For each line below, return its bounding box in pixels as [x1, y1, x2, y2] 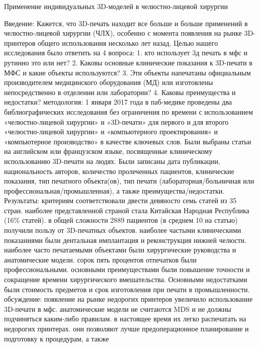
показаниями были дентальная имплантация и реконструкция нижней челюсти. [4, 234, 246, 245]
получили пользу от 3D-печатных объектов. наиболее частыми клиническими [4, 225, 241, 235]
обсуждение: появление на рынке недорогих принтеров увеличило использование [4, 294, 253, 304]
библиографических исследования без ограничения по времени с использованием [4, 106, 253, 117]
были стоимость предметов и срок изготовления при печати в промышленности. [4, 284, 250, 294]
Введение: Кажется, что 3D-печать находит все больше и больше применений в [4, 18, 248, 28]
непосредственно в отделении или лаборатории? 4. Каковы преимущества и [4, 86, 236, 97]
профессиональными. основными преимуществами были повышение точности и [4, 264, 250, 275]
